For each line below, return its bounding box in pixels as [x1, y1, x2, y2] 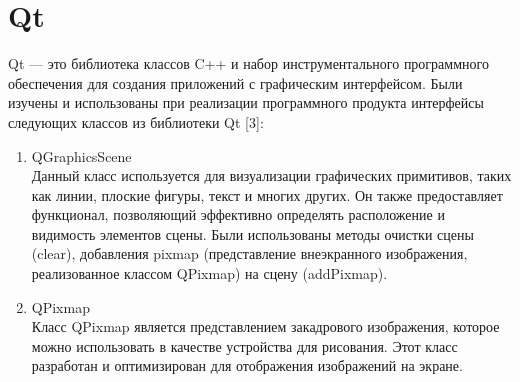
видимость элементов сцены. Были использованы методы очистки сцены [31, 223, 474, 244]
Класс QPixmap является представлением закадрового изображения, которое [31, 316, 500, 337]
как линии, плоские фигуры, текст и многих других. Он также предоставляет [31, 184, 503, 205]
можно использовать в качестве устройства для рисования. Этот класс [31, 335, 458, 356]
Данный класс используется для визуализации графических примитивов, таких [31, 165, 512, 186]
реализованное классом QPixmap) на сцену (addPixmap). [31, 263, 388, 284]
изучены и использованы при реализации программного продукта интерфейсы [8, 92, 484, 113]
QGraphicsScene [31, 145, 132, 166]
